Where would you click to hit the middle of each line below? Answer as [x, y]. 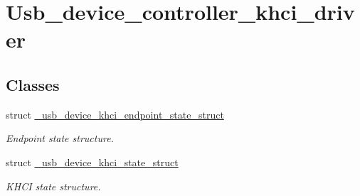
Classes [33, 84]
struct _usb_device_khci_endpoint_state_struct [115, 114]
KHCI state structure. [53, 186]
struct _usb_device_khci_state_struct [92, 162]
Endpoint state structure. [60, 138]
